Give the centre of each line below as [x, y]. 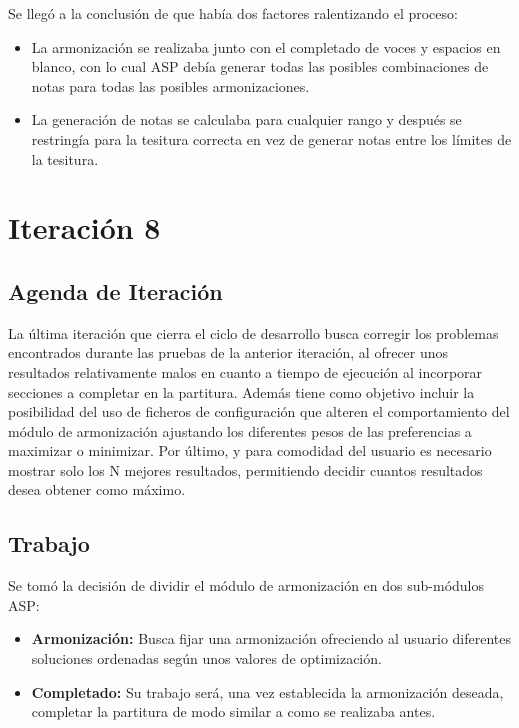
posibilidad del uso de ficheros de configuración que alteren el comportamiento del [259, 411]
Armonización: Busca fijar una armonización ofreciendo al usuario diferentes [271, 638]
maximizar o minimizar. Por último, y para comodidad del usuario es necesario [250, 450]
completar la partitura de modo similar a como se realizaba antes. [233, 711]
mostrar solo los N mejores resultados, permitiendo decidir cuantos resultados [245, 469]
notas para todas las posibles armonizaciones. [170, 85]
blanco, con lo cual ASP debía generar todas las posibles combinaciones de [260, 66]
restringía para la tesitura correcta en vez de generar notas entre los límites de [271, 138]
